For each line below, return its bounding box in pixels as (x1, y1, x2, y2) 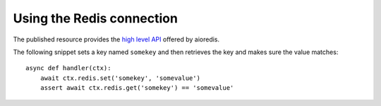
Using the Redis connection (13, 11, 178, 26)
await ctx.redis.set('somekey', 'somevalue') (40, 74, 201, 82)
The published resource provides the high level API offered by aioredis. (13, 35, 220, 44)
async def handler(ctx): (25, 64, 111, 72)
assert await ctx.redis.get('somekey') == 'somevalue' (40, 84, 234, 92)
